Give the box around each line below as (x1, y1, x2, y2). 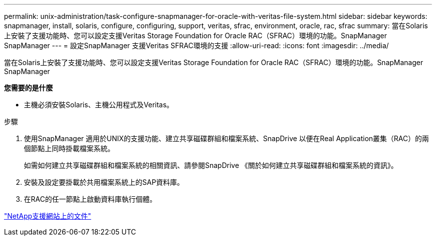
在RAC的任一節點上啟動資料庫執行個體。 (24, 195, 157, 203)
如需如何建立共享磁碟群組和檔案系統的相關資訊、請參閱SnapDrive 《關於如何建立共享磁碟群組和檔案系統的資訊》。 (24, 161, 398, 169)
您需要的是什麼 (4, 83, 53, 92)
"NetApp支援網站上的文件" (4, 212, 92, 220)
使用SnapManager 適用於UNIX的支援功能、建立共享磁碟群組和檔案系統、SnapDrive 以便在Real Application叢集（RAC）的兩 (24, 134, 429, 143)
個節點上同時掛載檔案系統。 (24, 144, 114, 153)
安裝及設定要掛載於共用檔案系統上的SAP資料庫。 (24, 178, 184, 186)
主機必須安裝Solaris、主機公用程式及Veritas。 (24, 100, 174, 109)
